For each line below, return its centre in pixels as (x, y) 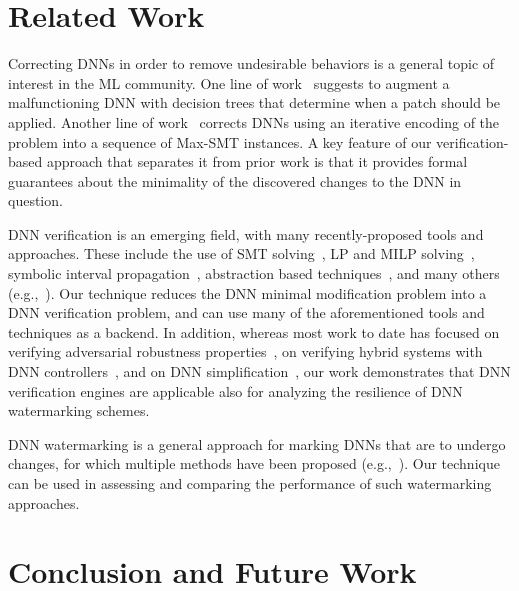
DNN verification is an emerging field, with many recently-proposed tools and (246, 233)
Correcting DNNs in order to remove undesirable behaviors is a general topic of (251, 63)
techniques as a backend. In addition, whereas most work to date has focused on (254, 331)
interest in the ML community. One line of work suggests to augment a (229, 82)
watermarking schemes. (79, 410)
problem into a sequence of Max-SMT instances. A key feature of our (220, 141)
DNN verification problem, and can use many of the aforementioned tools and (246, 312)
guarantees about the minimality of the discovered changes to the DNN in (235, 180)
